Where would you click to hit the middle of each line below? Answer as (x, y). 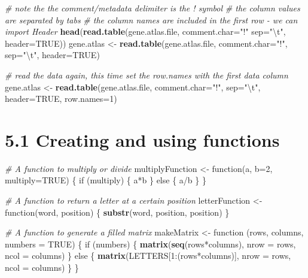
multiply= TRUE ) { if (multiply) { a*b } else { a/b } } (106, 180)
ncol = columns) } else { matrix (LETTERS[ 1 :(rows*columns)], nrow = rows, (148, 256)
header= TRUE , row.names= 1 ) (61, 99)
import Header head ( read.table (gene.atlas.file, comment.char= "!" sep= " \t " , (145, 31)
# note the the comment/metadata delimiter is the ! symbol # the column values (153, 8)
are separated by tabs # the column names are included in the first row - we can (151, 19)
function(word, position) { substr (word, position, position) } (117, 212)
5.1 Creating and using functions (142, 139)
